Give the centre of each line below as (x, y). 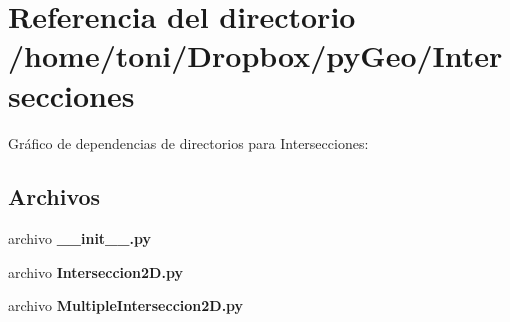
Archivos (54, 196)
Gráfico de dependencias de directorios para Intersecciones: (188, 142)
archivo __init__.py (79, 238)
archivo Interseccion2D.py (95, 271)
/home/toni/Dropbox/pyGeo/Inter (255, 55)
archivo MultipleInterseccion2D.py (126, 305)
